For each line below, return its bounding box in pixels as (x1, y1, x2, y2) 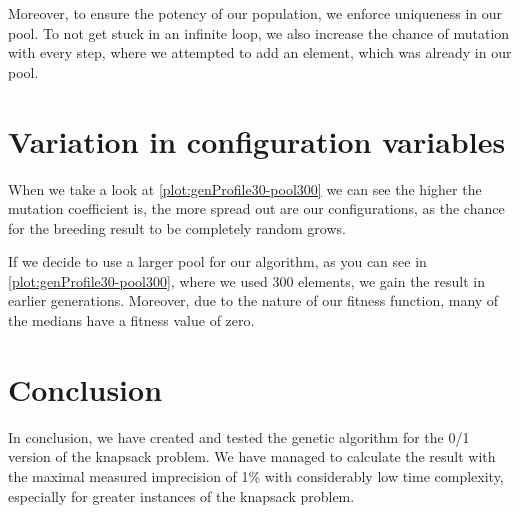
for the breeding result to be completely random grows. (8, 217, 346, 238)
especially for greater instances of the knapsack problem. (8, 485, 355, 506)
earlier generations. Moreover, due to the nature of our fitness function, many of (8, 290, 499, 311)
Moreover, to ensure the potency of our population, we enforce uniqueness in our (8, 3, 502, 23)
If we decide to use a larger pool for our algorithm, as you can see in (8, 251, 427, 272)
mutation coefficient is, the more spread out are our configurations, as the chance (8, 198, 505, 219)
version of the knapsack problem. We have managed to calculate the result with (8, 446, 496, 467)
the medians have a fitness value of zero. (8, 310, 255, 331)
